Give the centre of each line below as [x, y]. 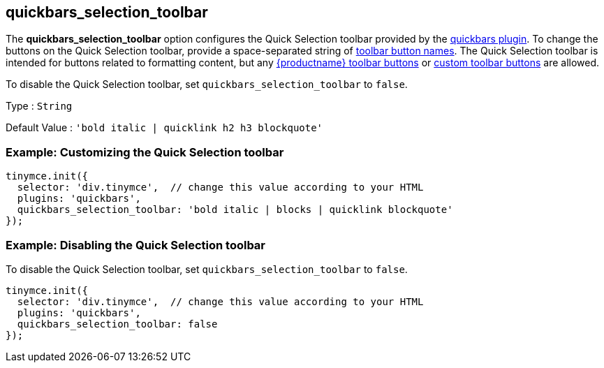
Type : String [39, 106]
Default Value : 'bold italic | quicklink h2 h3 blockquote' [164, 128]
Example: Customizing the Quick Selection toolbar [145, 152]
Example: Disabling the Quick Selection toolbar [136, 245]
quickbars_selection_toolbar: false [117, 324]
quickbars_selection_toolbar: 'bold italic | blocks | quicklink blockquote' [235, 210]
